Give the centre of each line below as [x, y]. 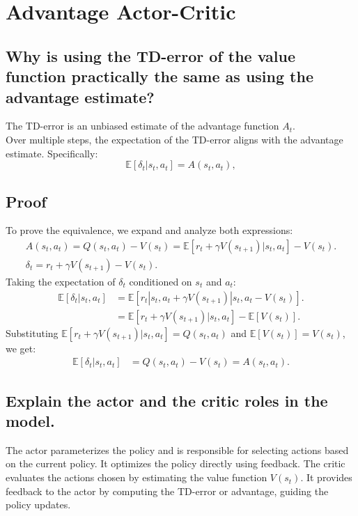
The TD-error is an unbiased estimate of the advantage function [142, 126]
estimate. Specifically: [52, 153]
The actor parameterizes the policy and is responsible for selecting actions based [177, 449]
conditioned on [161, 281]
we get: [21, 348]
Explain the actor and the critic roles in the [167, 400]
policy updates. [38, 505]
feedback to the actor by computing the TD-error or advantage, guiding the [167, 491]
